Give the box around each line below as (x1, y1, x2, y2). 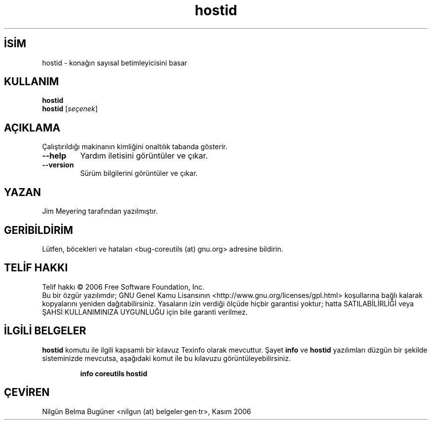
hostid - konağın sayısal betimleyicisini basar (42, 58, 187, 67)
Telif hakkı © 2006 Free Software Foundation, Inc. (42, 282, 205, 291)
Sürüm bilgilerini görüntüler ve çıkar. (80, 169, 198, 178)
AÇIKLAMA (4, 121, 61, 134)
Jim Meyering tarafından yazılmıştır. (42, 207, 158, 216)
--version (42, 161, 74, 169)
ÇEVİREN (4, 386, 50, 399)
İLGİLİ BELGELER (4, 325, 86, 337)
